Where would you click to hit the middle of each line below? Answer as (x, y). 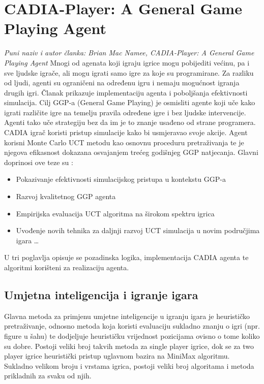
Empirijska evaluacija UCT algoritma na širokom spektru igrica (115, 213)
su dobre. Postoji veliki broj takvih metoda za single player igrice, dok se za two (129, 346)
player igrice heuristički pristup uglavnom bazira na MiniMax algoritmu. (117, 356)
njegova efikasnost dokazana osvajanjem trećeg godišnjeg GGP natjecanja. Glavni (131, 152)
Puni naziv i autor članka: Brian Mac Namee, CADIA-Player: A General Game (129, 53)
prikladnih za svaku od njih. (48, 376)
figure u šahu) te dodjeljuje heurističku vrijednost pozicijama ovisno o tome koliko (132, 335)
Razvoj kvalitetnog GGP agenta (66, 196)
